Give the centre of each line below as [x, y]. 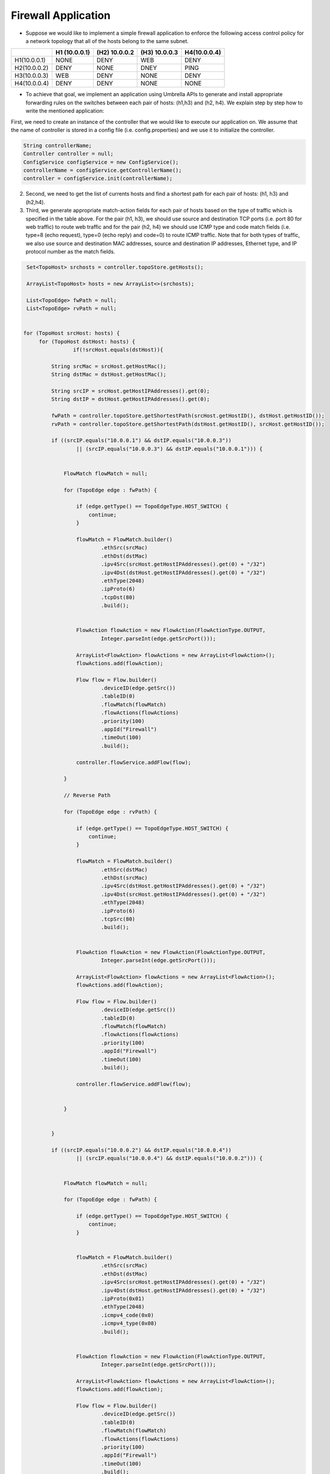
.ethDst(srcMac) [124, 878]
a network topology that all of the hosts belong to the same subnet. [107, 41]
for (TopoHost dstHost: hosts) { [87, 341]
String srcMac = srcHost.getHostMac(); [109, 366]
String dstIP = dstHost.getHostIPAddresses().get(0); [131, 399]
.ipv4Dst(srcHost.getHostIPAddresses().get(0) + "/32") [184, 894]
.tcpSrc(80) [118, 919]
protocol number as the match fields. [70, 252]
